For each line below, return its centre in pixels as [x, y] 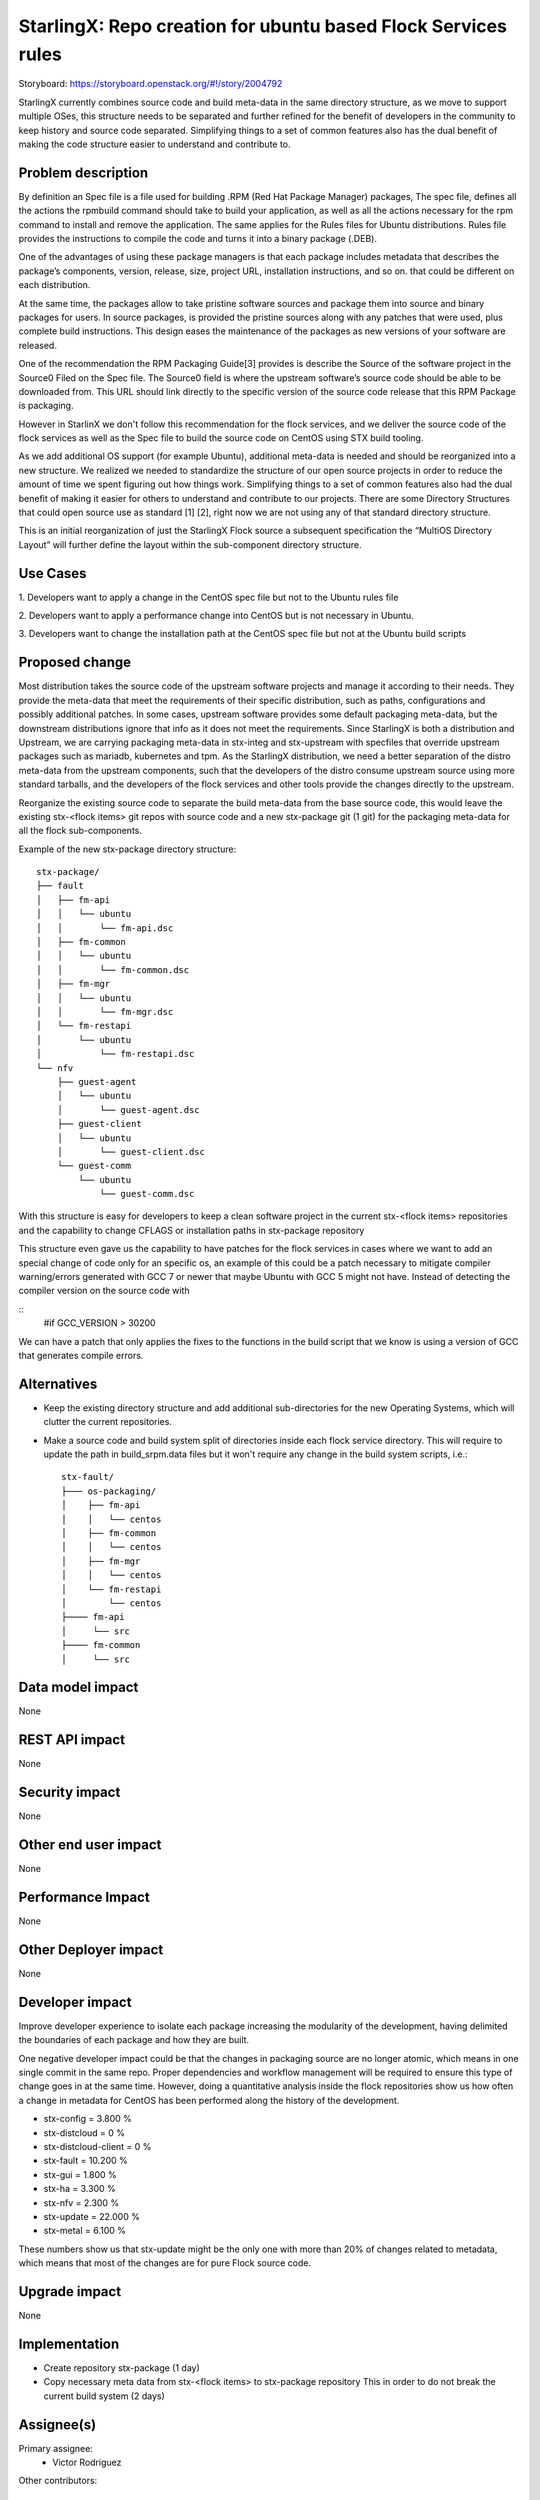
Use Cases [52, 573]
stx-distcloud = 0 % [84, 2132]
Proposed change [75, 662]
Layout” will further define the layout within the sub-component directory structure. [190, 544]
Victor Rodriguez [87, 2462]
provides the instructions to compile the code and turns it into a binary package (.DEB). [197, 238]
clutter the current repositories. [107, 1422]
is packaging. [46, 406]
